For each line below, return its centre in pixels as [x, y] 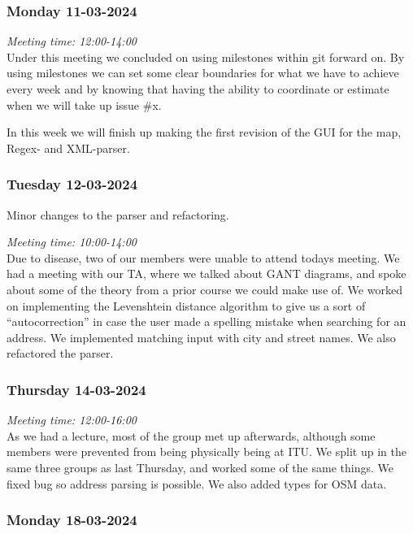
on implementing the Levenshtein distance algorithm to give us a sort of [186, 305]
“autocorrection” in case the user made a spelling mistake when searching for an [206, 321]
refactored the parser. [60, 353]
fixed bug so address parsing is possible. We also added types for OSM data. [197, 483]
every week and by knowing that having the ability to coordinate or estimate [198, 89]
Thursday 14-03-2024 [76, 389]
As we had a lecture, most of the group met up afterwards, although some [191, 435]
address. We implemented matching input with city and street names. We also [201, 337]
